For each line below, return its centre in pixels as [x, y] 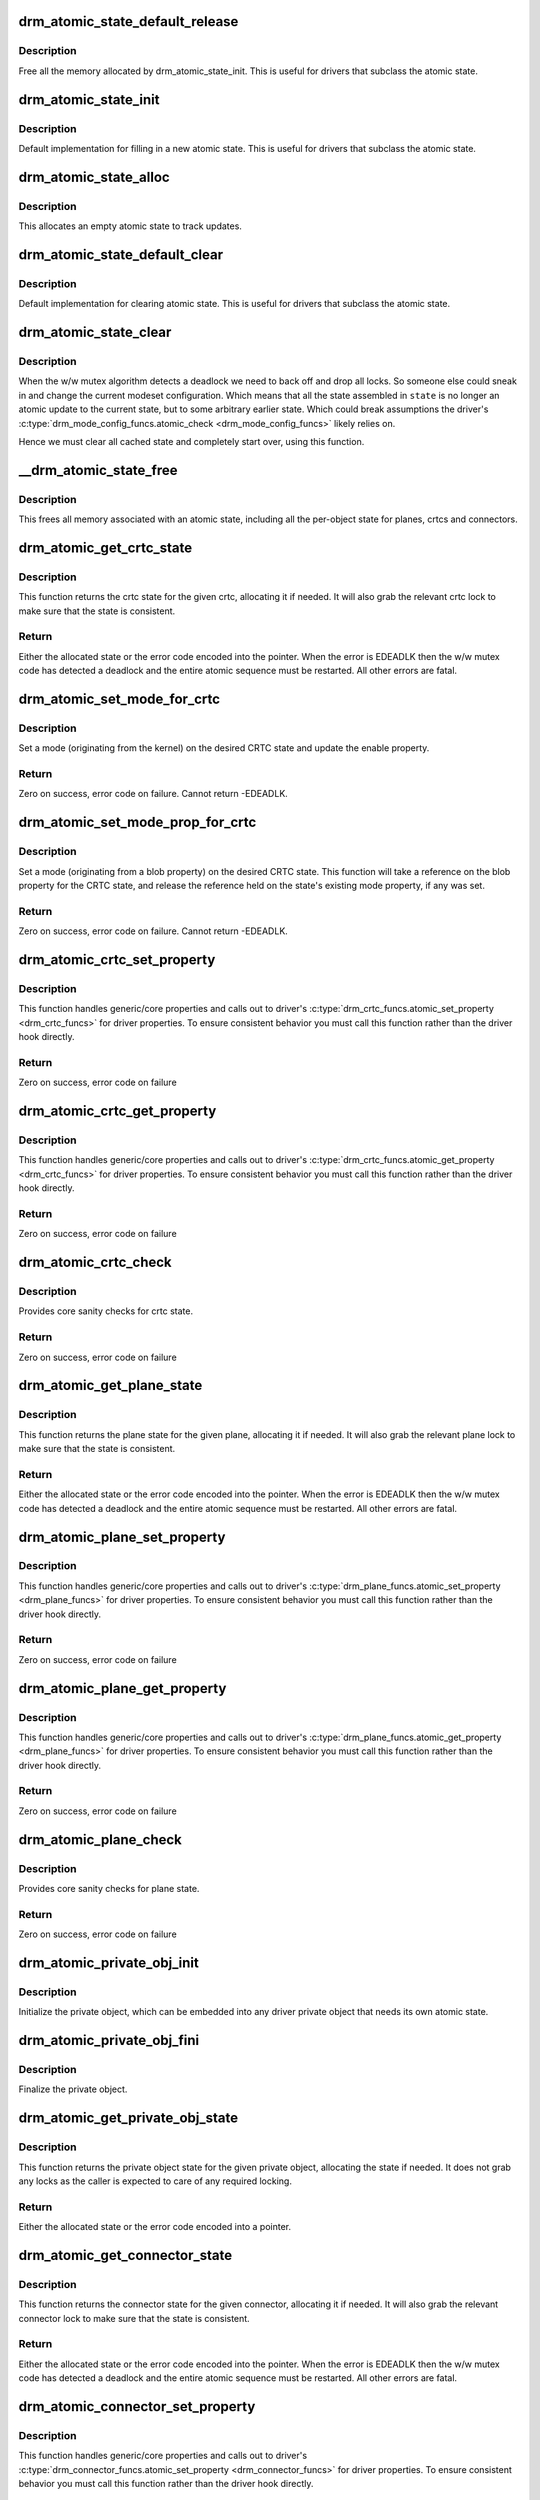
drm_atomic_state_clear [95, 332]
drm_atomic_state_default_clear [121, 254]
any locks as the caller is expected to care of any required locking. [155, 2181]
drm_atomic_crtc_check [95, 1262]
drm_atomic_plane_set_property [122, 1536]
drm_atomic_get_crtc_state [105, 547]
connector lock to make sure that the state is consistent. [134, 2318]
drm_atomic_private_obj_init [109, 1962]
